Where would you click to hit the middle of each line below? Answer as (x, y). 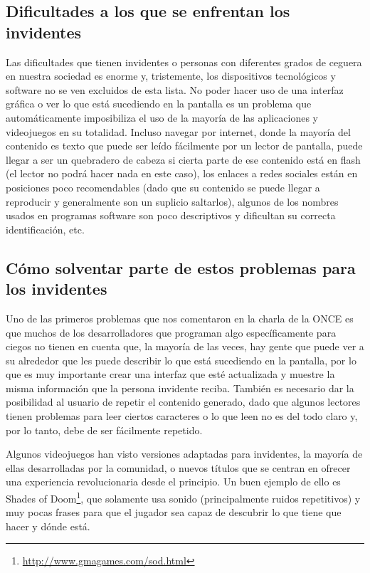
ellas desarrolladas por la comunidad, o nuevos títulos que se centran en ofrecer (178, 467)
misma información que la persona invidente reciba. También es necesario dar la (180, 388)
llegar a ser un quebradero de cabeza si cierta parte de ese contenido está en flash (183, 159)
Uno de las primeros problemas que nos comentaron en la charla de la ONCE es (180, 318)
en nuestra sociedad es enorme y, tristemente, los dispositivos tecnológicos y (171, 76)
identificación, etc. (45, 229)
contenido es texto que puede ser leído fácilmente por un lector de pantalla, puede (184, 146)
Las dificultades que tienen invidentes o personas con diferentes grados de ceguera (184, 62)
